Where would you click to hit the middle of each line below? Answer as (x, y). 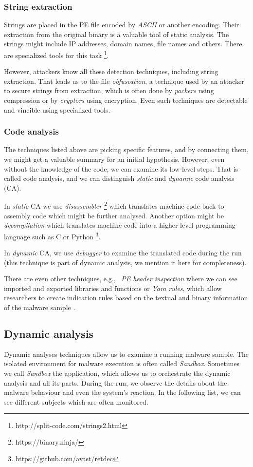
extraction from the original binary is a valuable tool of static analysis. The (117, 34)
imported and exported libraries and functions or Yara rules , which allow (113, 288)
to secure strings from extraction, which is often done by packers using (109, 90)
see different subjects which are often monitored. (76, 401)
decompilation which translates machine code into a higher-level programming (120, 225)
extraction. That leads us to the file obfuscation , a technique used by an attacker (124, 81)
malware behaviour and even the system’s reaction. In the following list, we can (122, 392)
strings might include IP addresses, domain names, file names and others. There (123, 44)
